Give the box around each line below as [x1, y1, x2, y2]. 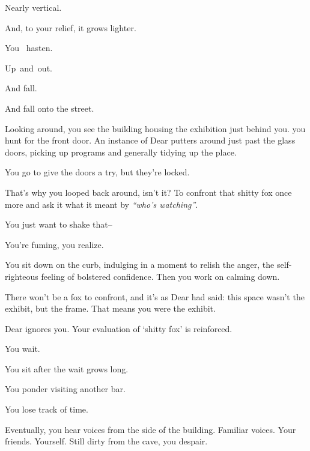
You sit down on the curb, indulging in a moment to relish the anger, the [5, 258, 275, 271]
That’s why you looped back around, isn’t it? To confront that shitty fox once [5, 186, 292, 198]
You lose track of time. [5, 403, 88, 416]
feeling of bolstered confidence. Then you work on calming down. [41, 270, 280, 282]
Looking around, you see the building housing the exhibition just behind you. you [5, 122, 306, 135]
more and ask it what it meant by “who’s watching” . [5, 198, 198, 210]
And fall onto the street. [5, 101, 94, 114]
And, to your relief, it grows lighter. [5, 21, 136, 34]
